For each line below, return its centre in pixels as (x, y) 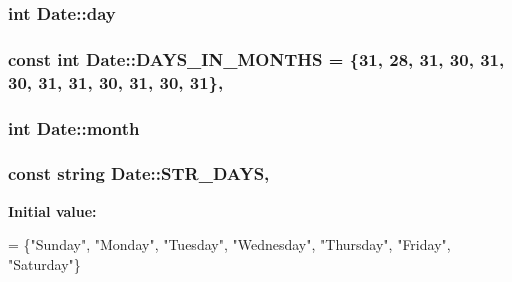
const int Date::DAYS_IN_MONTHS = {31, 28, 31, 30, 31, (256, 58)
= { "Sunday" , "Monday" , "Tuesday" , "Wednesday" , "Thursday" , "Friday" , (229, 244)
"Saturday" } (44, 263)
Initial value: (52, 210)
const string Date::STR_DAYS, (139, 173)
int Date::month (74, 127)
